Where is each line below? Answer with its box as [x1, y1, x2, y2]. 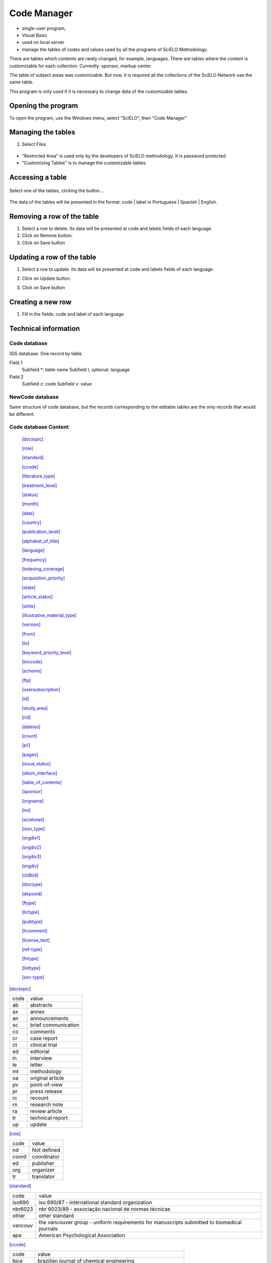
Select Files [22, 141, 46, 148]
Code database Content [9, 423, 69, 430]
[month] [22, 501, 39, 507]
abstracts [30, 1001, 53, 1008]
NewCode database [9, 393, 59, 400]
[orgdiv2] [22, 844, 41, 850]
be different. [9, 411, 35, 417]
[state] [22, 584, 36, 591]
